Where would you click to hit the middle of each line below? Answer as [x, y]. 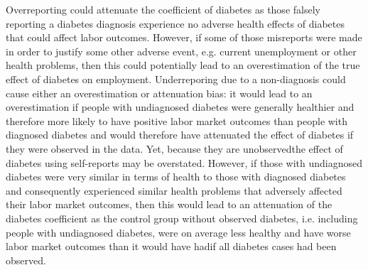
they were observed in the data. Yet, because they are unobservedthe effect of [174, 148]
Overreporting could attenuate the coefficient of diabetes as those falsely [163, 9]
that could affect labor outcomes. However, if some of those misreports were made [184, 37]
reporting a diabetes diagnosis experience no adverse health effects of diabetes [175, 23]
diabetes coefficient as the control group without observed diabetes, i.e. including [182, 218]
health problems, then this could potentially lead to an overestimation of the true [183, 65]
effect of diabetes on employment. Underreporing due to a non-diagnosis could [176, 79]
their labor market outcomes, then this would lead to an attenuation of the [169, 204]
